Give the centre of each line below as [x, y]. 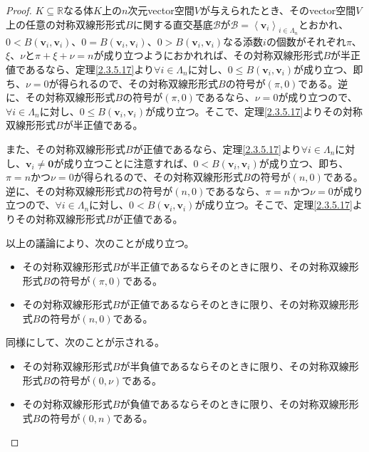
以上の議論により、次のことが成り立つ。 [100, 242]
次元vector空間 [161, 10]
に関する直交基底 [173, 24]
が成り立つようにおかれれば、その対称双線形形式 [208, 55]
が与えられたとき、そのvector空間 [278, 10]
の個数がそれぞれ [306, 41]
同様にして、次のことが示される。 [85, 342]
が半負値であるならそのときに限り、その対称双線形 [239, 366]
